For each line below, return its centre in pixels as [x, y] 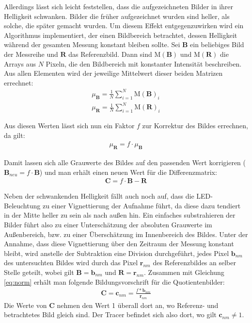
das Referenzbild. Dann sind [110, 54]
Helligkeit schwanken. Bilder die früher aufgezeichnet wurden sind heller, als [117, 16]
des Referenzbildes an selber [194, 263]
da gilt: [15, 135]
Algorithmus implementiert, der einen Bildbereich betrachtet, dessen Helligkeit [121, 35]
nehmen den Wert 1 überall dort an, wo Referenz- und [138, 305]
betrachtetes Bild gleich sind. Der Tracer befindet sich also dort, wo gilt [110, 314]
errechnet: [19, 82]
